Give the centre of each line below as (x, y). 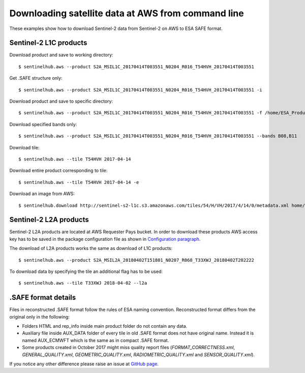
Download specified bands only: (43, 124)
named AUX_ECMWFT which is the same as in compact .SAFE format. (96, 340)
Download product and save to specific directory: (61, 101)
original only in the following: (39, 317)
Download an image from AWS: (42, 194)
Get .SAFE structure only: (36, 78)
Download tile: (24, 147)
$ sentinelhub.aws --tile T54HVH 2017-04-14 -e (79, 182)
